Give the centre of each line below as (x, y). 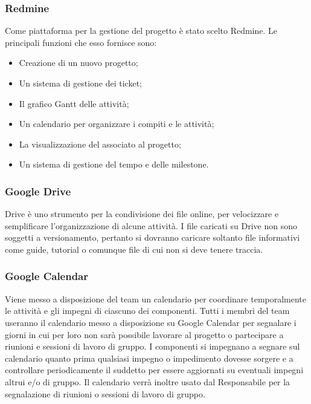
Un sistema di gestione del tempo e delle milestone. (114, 164)
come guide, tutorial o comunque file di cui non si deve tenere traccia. (134, 249)
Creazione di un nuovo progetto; (79, 63)
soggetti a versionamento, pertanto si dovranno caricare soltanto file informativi (152, 237)
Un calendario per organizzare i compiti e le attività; (117, 124)
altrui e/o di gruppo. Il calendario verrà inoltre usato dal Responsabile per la (148, 381)
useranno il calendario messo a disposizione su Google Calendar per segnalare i (151, 322)
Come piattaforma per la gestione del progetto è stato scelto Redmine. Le (141, 31)
